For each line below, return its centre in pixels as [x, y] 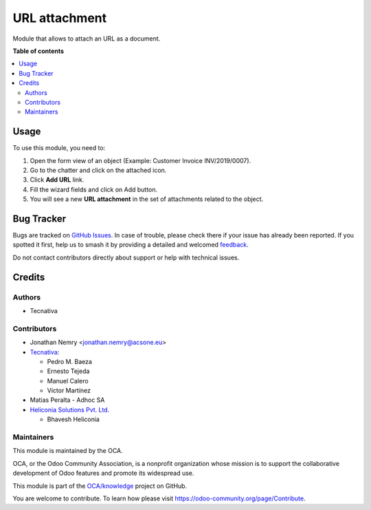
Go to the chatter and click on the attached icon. [98, 170]
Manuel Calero [68, 381]
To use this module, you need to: [59, 148]
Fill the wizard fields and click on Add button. [94, 189]
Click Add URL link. [57, 180]
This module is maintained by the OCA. [68, 451]
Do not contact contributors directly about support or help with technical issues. [126, 257]
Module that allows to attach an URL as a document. [87, 39]
